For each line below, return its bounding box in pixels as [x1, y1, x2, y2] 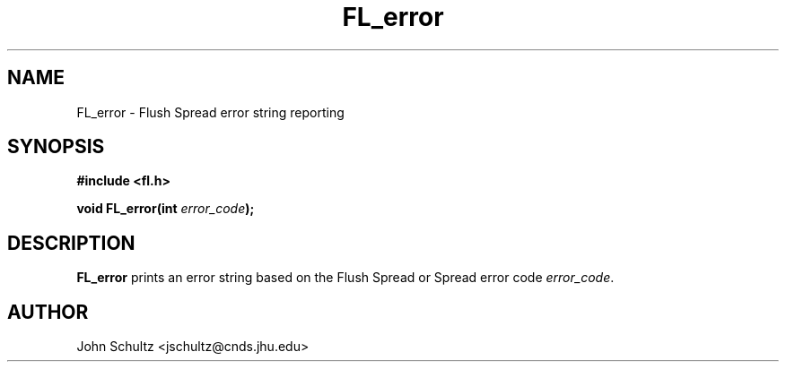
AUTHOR [7, 300, 89, 323]
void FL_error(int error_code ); [76, 201, 255, 217]
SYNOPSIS [7, 135, 105, 159]
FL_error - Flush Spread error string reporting [76, 104, 345, 120]
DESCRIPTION [7, 231, 135, 254]
